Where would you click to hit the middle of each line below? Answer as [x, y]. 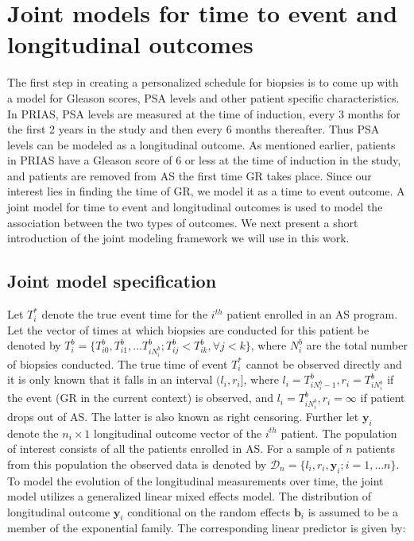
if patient [383, 398]
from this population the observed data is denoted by [137, 464]
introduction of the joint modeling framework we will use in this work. [178, 238]
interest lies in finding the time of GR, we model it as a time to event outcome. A [206, 191]
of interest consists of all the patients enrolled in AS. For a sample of [175, 448]
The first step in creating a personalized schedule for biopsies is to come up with [203, 82]
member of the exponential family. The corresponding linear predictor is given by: [207, 528]
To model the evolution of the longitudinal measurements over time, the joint [195, 480]
